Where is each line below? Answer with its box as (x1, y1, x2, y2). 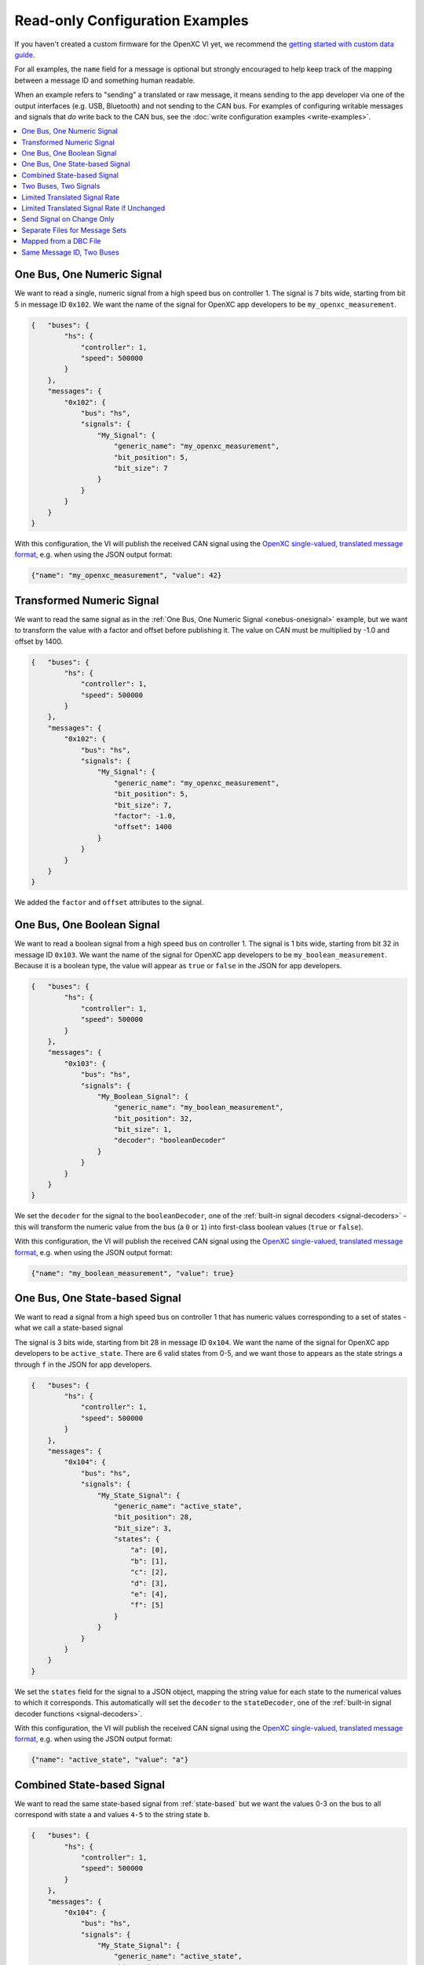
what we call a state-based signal (14, 1323, 123, 1332)
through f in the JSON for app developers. (14, 1360, 152, 1369)
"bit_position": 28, (114, 1513, 193, 1522)
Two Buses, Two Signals (21, 182, 101, 191)
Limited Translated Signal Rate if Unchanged (21, 204, 166, 213)
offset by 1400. (14, 637, 64, 646)
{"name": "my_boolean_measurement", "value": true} (31, 1269, 235, 1277)
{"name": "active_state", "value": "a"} (31, 1755, 188, 1765)
